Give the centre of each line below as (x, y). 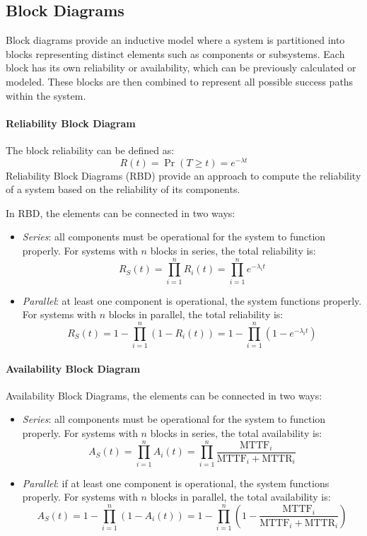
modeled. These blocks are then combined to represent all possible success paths (180, 81)
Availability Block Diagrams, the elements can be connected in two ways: (164, 395)
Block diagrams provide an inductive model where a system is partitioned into (175, 40)
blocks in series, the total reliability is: (233, 251)
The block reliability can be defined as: (90, 150)
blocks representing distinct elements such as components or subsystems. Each (175, 53)
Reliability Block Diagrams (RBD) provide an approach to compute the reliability (183, 175)
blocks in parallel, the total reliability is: (196, 314)
